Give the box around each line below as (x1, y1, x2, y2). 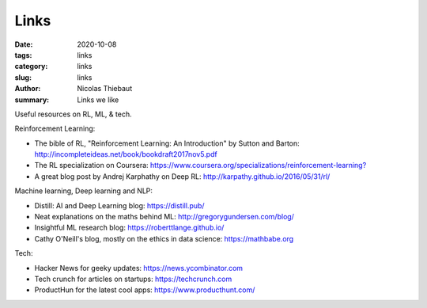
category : (14, 62, 48, 71)
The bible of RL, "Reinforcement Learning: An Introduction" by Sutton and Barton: (34, 139, 300, 148)
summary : (14, 95, 50, 105)
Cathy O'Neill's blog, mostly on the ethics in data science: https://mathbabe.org (34, 234, 294, 243)
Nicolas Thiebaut (77, 84, 133, 93)
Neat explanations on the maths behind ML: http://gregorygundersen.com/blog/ (34, 212, 294, 222)
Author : (14, 84, 41, 93)
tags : (14, 50, 32, 59)
